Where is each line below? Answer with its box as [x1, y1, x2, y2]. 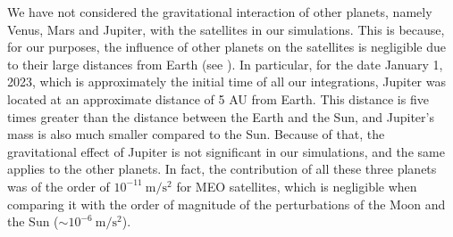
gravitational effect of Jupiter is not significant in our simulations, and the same [7, 142, 445, 160]
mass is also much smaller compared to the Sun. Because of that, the [7, 125, 385, 143]
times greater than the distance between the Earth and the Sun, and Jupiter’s [7, 107, 434, 126]
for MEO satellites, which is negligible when [176, 176, 417, 195]
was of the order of [7, 176, 110, 195]
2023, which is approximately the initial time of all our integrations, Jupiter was [7, 72, 446, 91]
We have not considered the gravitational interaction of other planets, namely [7, 3, 432, 20]
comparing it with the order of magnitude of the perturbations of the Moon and [7, 194, 446, 213]
